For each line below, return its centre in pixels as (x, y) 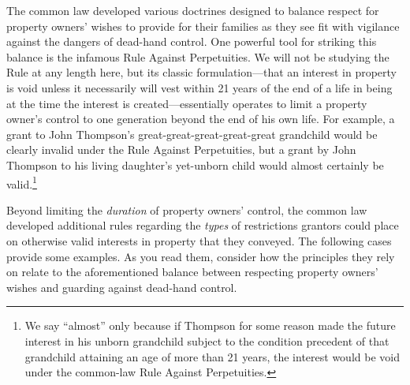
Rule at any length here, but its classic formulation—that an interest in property (201, 72)
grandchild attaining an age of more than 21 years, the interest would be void (212, 356)
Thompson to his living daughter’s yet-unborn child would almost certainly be (195, 164)
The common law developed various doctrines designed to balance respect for (193, 10)
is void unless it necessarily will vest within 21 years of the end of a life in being (199, 87)
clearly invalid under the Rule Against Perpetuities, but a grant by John (181, 150)
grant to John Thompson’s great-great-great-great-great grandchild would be (192, 134)
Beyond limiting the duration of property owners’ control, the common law (187, 209)
